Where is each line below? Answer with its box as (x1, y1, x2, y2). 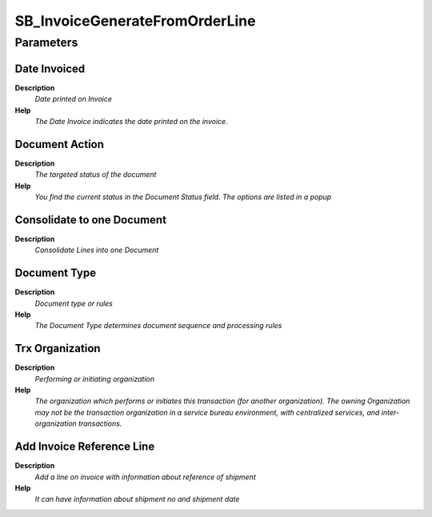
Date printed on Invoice (34, 94, 112, 104)
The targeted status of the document (34, 170, 157, 179)
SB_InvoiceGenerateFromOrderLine (14, 12, 256, 30)
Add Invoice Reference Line (14, 440, 155, 454)
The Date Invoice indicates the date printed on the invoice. (34, 116, 228, 126)
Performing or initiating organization (34, 374, 155, 383)
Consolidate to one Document (14, 213, 167, 226)
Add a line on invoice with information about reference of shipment (34, 472, 256, 482)
